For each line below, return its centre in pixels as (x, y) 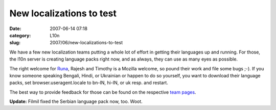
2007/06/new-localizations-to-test (86, 43)
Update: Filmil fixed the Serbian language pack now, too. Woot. (76, 101)
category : (20, 35)
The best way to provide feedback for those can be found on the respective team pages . (103, 92)
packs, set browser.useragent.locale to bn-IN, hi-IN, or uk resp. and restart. (89, 83)
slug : (15, 43)
